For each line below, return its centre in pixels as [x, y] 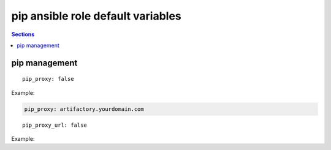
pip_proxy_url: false [55, 125]
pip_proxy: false [48, 79]
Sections [23, 34]
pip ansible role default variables [97, 16]
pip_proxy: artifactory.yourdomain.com [84, 109]
